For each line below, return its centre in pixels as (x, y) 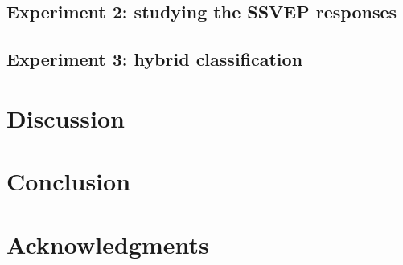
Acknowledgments (108, 244)
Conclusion (69, 181)
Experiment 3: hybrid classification (155, 59)
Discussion (66, 118)
